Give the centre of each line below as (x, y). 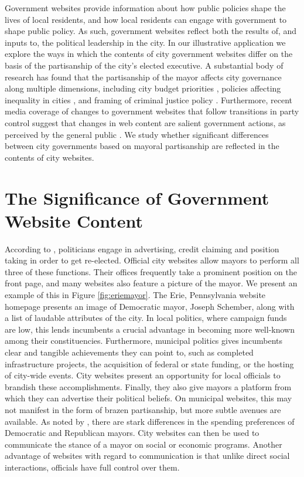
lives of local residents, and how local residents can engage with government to (146, 19)
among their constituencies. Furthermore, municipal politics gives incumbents (144, 341)
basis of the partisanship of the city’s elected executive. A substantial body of (144, 65)
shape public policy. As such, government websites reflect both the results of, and (151, 31)
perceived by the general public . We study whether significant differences (137, 134)
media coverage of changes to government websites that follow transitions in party (152, 111)
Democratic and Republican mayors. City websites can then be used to (132, 433)
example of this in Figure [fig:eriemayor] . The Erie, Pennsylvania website (135, 295)
